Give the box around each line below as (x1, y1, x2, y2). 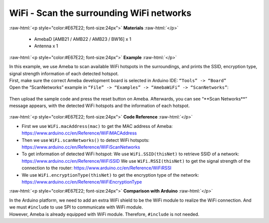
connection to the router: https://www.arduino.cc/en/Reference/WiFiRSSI (21, 165, 172, 171)
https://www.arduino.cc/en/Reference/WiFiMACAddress (21, 130, 137, 136)
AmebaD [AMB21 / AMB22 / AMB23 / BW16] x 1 (34, 36, 132, 42)
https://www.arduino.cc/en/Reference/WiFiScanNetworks (21, 144, 140, 150)
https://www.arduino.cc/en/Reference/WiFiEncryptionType (21, 179, 142, 185)
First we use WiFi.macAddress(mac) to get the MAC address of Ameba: (21, 123, 173, 129)
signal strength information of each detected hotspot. (9, 70, 119, 77)
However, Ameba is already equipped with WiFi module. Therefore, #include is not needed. (9, 211, 199, 217)
